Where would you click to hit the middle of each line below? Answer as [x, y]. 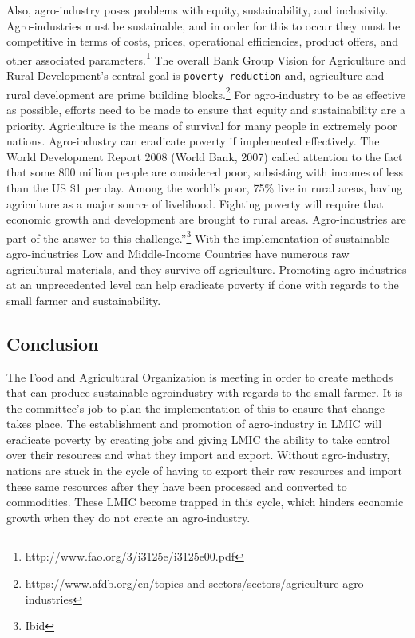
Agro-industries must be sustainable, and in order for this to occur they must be [204, 25]
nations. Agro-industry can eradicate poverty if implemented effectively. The [193, 141]
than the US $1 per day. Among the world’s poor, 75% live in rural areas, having [205, 187]
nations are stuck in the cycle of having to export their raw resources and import [205, 471]
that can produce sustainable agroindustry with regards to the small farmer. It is [205, 392]
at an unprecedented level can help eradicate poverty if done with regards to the [203, 285]
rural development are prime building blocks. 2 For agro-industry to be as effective [206, 93]
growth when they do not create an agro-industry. [128, 517]
